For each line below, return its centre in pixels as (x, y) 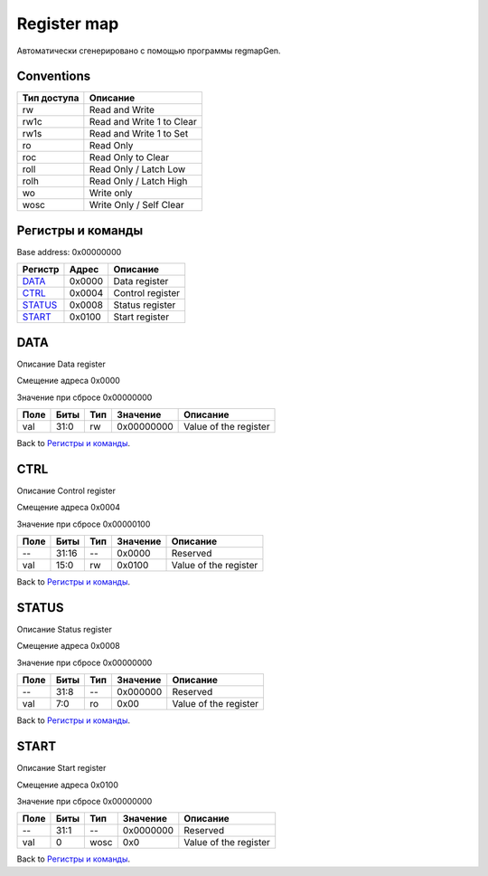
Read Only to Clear (129, 157)
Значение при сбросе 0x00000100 (84, 524)
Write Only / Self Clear (136, 205)
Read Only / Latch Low (137, 169)
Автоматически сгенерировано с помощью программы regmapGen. (149, 51)
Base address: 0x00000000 (69, 252)
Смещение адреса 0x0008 (69, 646)
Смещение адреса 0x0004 (69, 508)
